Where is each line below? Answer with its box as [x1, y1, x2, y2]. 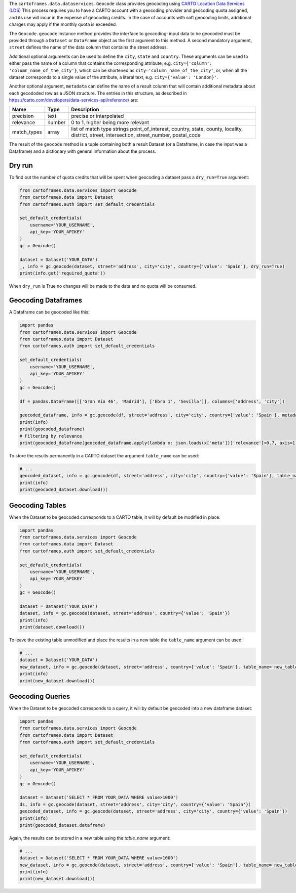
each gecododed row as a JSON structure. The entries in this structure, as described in [9, 90, 187, 96]
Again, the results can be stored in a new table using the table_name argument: [9, 835, 171, 841]
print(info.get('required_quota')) [19, 270, 106, 276]
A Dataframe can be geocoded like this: [9, 309, 90, 315]
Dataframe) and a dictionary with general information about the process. [9, 148, 156, 154]
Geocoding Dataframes [9, 296, 82, 305]
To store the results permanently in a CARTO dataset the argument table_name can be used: [9, 452, 199, 458]
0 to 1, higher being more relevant [71, 119, 149, 126]
